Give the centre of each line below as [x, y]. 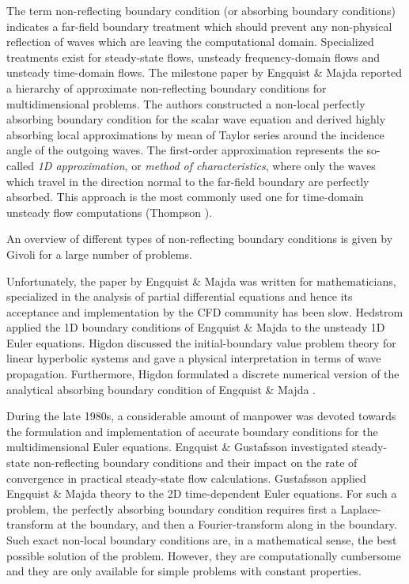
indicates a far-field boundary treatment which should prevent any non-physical [199, 26]
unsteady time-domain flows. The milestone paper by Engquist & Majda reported [204, 72]
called [20, 165]
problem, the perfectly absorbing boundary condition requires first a [172, 508]
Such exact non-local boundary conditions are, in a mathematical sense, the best [202, 540]
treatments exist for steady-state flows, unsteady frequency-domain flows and [193, 57]
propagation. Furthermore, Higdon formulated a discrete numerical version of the [203, 374]
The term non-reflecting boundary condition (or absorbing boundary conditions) [201, 10]
